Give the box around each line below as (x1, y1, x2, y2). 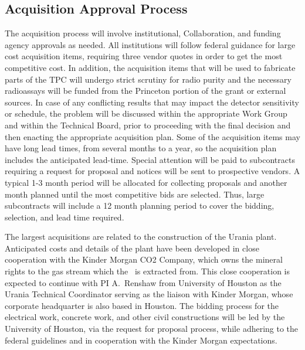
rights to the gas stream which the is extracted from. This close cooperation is (5, 265, 290, 277)
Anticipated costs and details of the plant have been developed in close (5, 242, 259, 254)
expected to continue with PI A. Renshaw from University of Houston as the (5, 276, 282, 288)
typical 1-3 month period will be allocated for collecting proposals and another (5, 176, 287, 188)
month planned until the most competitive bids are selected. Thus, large (5, 188, 265, 200)
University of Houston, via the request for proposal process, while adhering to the (5, 322, 299, 335)
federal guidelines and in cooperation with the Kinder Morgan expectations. (5, 334, 277, 346)
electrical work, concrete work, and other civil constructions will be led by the (5, 311, 285, 323)
